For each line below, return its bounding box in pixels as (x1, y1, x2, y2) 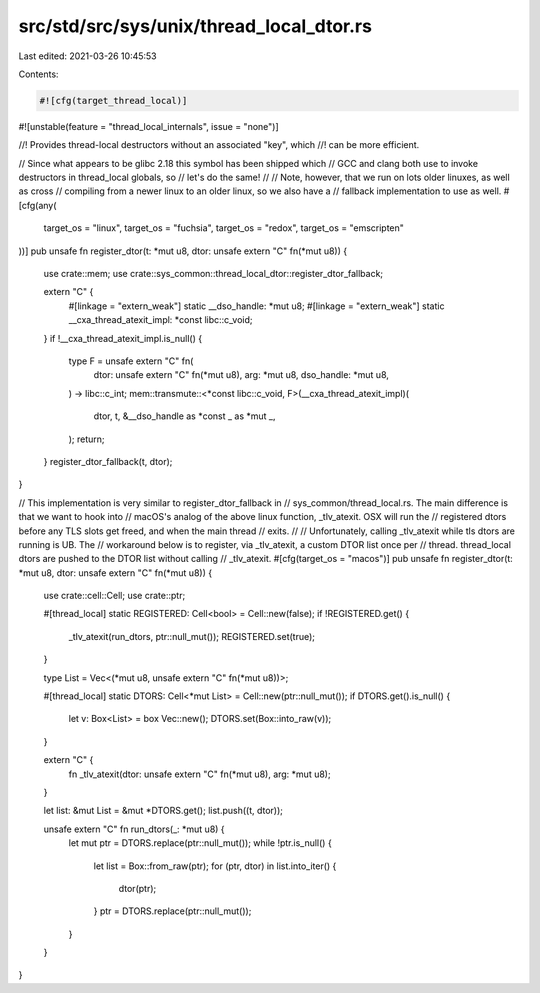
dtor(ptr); (118, 882, 157, 894)
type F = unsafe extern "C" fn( (68, 355, 194, 367)
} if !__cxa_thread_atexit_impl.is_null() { (43, 332, 203, 344)
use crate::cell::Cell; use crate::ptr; (43, 590, 186, 602)
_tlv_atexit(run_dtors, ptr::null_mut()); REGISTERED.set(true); (68, 630, 315, 642)
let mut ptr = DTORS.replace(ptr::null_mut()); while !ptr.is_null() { (68, 837, 332, 849)
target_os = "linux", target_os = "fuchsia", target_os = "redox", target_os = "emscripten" (43, 222, 405, 234)
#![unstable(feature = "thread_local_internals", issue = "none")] (18, 120, 279, 132)
